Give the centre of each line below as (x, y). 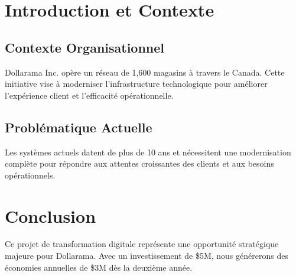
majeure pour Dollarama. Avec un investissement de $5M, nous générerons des (147, 256)
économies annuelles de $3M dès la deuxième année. (99, 267)
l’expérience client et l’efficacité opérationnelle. (89, 95)
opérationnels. (30, 175)
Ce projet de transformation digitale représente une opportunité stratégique (142, 244)
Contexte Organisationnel (85, 47)
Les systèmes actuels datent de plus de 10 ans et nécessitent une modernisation (148, 152)
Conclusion (51, 215)
